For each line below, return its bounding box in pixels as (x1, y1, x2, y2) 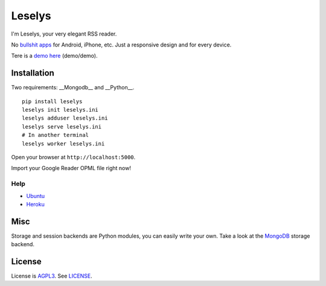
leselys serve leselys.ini (22, 123, 102, 130)
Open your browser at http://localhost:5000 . (11, 153, 136, 160)
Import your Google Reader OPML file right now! (11, 165, 131, 172)
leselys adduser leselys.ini (22, 115, 108, 122)
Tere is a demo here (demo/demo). (11, 52, 98, 60)
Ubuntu (26, 192, 45, 199)
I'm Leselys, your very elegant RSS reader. (11, 30, 117, 37)
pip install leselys (22, 98, 83, 105)
